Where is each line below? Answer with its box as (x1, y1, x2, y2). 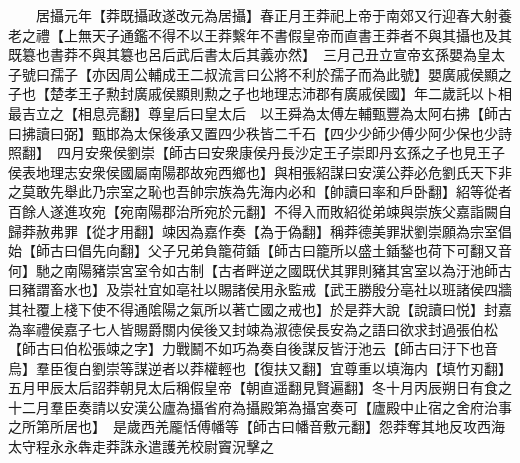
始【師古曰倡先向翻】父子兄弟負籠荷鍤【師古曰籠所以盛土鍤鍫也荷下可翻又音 (8, 240, 512, 261)
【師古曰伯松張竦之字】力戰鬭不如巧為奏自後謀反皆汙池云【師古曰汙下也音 (8, 338, 498, 359)
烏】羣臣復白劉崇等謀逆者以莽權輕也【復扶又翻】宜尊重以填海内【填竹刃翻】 (8, 357, 512, 378)
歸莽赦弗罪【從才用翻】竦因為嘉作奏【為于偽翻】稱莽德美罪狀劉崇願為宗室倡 (8, 220, 512, 241)
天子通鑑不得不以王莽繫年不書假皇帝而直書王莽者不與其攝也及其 (91, 24, 512, 45)
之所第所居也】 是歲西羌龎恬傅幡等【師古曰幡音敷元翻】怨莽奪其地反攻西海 (8, 416, 505, 437)
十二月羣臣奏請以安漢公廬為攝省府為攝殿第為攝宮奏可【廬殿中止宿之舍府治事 (8, 396, 512, 417)
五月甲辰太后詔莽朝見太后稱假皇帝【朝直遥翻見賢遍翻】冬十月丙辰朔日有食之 (8, 377, 512, 398)
